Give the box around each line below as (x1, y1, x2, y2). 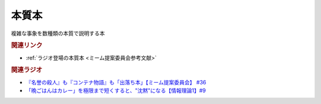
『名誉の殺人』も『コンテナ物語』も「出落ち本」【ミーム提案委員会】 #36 (26, 78, 206, 86)
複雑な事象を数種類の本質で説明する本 (11, 30, 105, 37)
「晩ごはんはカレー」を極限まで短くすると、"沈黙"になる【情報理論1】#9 (26, 87, 206, 94)
